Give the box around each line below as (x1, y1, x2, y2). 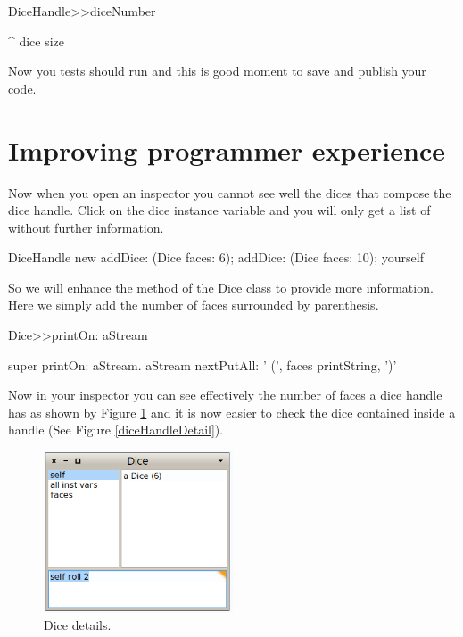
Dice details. (44, 616, 112, 634)
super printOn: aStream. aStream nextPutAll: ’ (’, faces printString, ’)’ (8, 355, 397, 374)
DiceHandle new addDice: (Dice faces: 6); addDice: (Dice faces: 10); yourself (8, 248, 424, 267)
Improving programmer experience (8, 131, 445, 168)
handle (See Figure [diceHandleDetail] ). (8, 420, 224, 439)
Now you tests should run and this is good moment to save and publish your (8, 62, 426, 80)
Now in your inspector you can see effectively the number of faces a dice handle (8, 385, 442, 404)
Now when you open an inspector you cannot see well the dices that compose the (8, 183, 451, 202)
